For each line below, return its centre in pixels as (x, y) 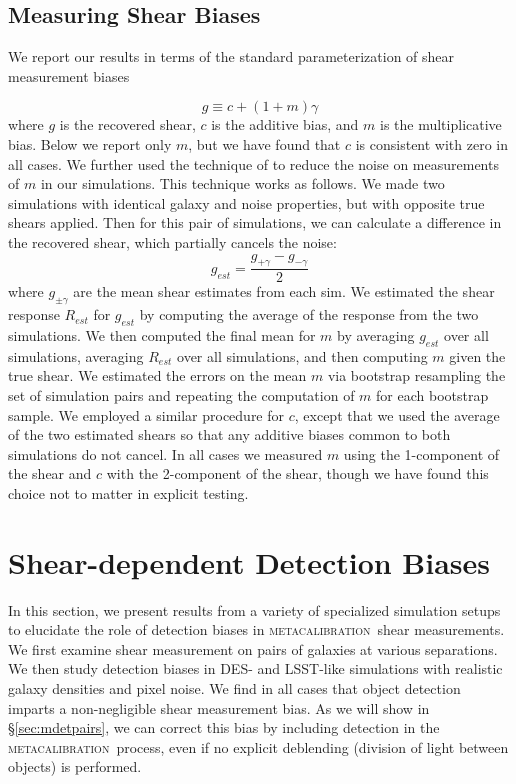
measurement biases (69, 75)
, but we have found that (264, 143)
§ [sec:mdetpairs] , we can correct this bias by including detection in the (224, 727)
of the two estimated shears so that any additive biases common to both (229, 434)
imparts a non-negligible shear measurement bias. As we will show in (219, 707)
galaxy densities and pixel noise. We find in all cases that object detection (234, 688)
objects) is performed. (75, 766)
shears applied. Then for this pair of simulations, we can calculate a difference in (255, 222)
